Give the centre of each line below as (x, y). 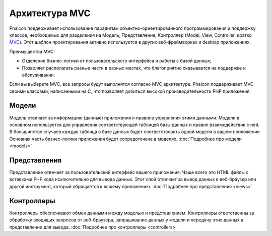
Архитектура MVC (50, 13)
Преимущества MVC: (32, 51)
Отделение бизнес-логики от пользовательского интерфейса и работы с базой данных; (117, 61)
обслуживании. (39, 75)
